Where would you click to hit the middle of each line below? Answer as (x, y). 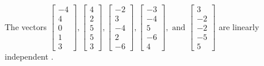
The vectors (26, 26)
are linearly (239, 26)
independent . (29, 56)
